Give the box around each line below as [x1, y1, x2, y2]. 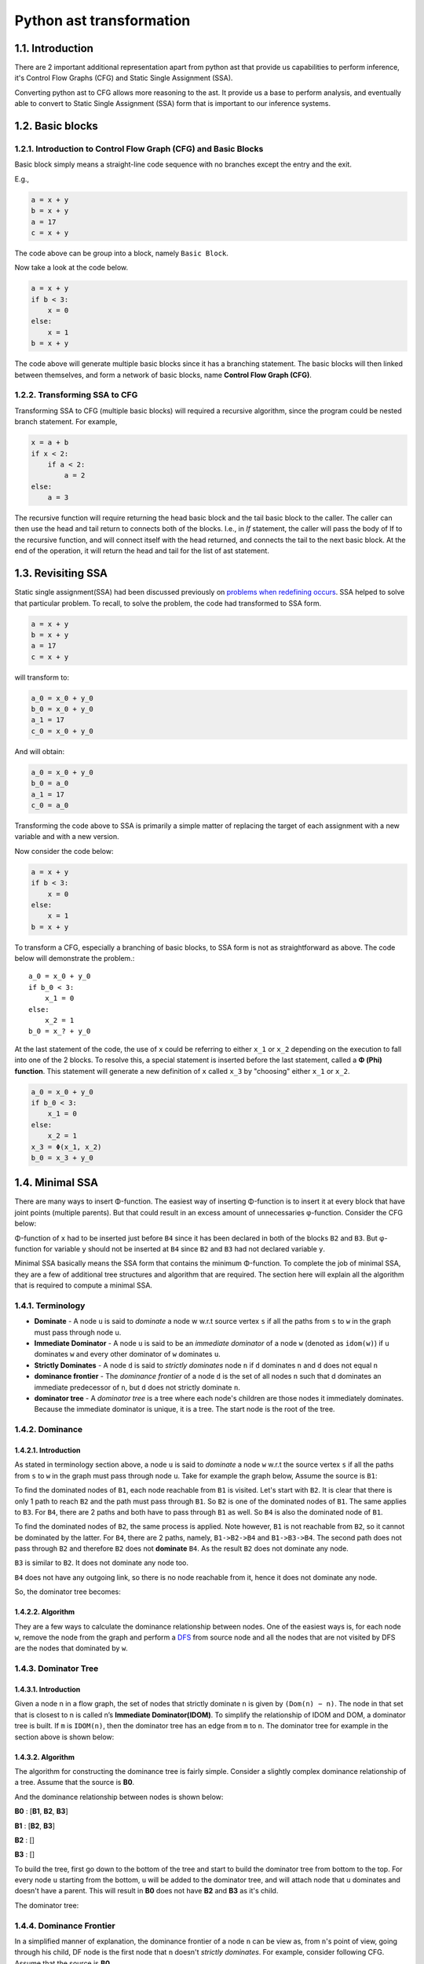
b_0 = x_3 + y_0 [31, 1153, 94, 1162]
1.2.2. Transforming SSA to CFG [14, 390, 138, 401]
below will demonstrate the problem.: [14, 954, 135, 963]
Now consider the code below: [14, 846, 114, 856]
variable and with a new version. [14, 832, 119, 841]
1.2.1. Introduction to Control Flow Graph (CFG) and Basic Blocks [14, 144, 264, 155]
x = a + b [31, 438, 69, 447]
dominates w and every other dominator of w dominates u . [34, 1350, 221, 1359]
